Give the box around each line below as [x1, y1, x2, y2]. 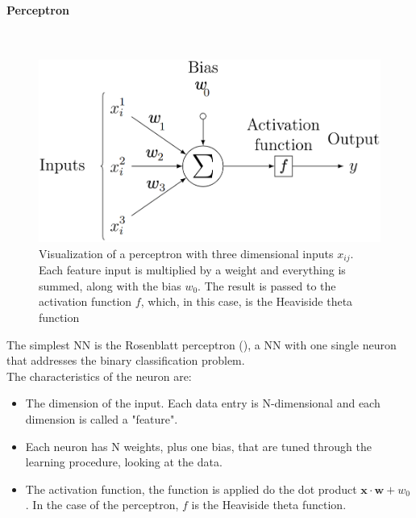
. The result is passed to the [198, 277, 336, 294]
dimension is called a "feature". [25, 410, 178, 427]
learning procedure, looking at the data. [25, 453, 223, 470]
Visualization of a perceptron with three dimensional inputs [39, 244, 334, 261]
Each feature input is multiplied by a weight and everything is [39, 261, 346, 278]
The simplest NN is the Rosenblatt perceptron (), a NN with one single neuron [6, 336, 397, 353]
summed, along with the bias [39, 277, 181, 294]
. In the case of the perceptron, [25, 496, 179, 513]
